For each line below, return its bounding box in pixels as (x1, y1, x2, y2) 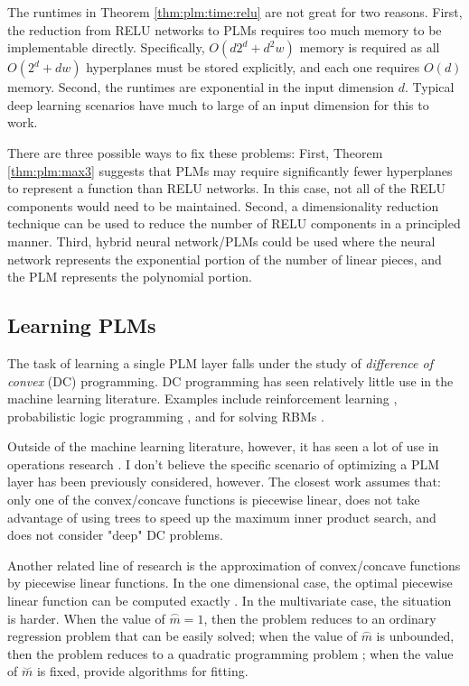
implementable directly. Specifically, (7, 38, 205, 57)
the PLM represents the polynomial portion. (7, 267, 252, 286)
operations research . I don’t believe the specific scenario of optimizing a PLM (7, 454, 440, 473)
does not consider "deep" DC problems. (7, 525, 223, 544)
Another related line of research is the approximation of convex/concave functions (7, 555, 461, 574)
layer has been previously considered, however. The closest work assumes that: (7, 472, 441, 491)
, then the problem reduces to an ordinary (203, 608, 436, 627)
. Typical (405, 78, 455, 97)
